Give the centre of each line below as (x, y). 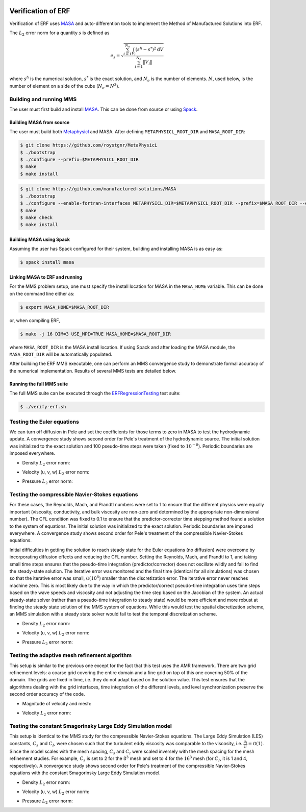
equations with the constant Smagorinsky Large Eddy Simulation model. (85, 773)
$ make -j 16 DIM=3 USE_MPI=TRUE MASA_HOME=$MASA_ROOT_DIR (95, 334)
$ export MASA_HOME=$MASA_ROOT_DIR (65, 307)
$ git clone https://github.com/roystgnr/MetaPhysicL (89, 145)
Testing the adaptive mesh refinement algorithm (71, 655)
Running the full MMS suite (39, 384)
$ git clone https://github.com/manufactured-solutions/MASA (98, 189)
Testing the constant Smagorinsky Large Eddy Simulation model (91, 726)
